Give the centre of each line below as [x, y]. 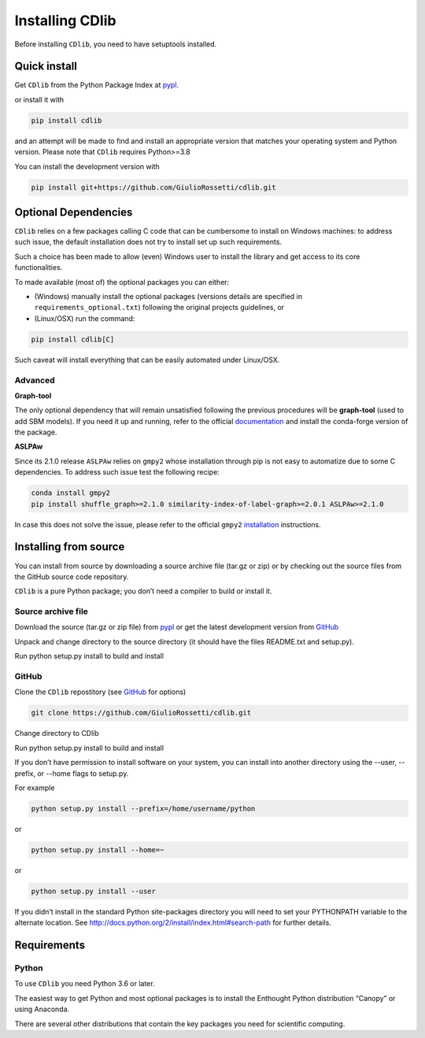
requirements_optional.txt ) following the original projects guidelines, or [159, 308]
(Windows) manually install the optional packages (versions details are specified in [168, 297]
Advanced [35, 380]
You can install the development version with [87, 166]
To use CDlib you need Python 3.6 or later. [85, 984]
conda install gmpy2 [70, 493]
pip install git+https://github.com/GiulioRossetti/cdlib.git [153, 187]
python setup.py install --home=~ [98, 850]
